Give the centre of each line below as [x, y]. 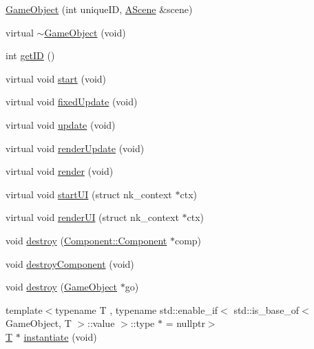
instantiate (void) [60, 336]
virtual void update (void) [61, 124]
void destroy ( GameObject [62, 287]
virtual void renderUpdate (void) [75, 148]
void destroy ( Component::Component [86, 240]
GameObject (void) [85, 32]
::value [101, 323]
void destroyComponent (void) [70, 263]
